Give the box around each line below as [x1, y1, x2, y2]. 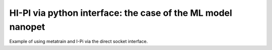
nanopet [9, 21, 45, 32]
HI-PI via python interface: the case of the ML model [9, 7, 233, 18]
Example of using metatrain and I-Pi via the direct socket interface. [9, 39, 148, 45]
